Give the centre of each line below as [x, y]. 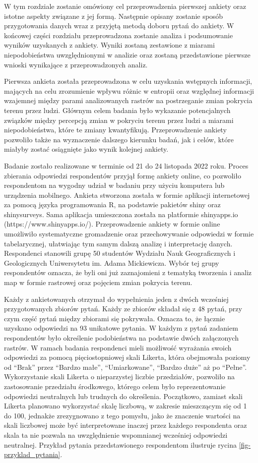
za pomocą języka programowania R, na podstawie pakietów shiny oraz [112, 204]
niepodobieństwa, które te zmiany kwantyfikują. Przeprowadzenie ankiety [115, 130]
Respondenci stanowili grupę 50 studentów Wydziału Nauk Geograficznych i [120, 253]
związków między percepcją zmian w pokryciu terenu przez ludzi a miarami [119, 120]
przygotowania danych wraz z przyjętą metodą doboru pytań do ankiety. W [119, 26]
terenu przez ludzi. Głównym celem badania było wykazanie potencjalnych [117, 110]
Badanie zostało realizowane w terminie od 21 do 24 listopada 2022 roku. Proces [126, 165]
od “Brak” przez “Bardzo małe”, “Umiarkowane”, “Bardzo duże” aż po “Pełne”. [126, 367]
